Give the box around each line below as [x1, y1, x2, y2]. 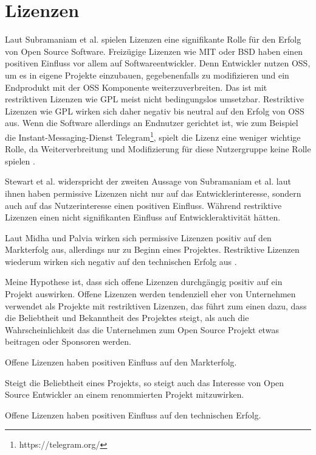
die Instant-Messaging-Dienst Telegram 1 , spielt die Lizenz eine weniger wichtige [5, 129, 301, 143]
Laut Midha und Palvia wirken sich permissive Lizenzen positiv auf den [5, 231, 272, 244]
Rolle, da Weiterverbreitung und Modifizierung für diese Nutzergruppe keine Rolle [5, 143, 311, 155]
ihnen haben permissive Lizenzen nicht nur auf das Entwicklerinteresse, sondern [5, 186, 301, 199]
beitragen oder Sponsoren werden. [5, 335, 131, 348]
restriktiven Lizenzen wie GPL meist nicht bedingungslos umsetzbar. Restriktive [5, 93, 304, 105]
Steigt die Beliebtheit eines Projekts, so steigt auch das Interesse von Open [5, 376, 284, 389]
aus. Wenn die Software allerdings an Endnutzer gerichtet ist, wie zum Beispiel [5, 116, 298, 129]
